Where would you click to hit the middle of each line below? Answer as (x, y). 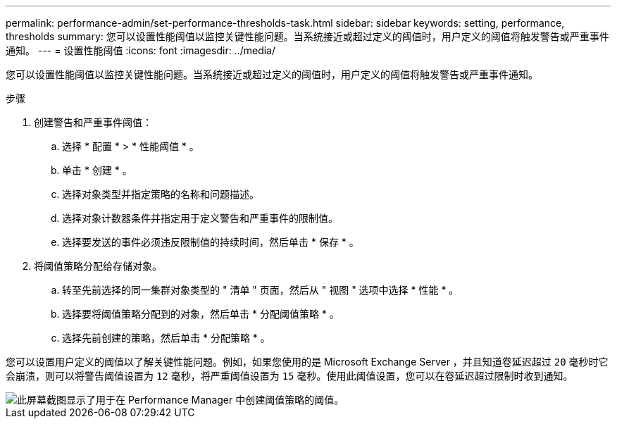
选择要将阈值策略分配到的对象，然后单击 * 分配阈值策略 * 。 (201, 314)
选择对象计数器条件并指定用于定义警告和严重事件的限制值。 (200, 218)
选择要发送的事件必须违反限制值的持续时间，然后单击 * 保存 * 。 (211, 242)
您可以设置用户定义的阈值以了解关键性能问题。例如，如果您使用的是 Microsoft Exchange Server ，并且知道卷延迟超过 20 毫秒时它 (307, 362)
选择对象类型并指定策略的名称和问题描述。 (161, 194)
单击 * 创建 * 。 (97, 170)
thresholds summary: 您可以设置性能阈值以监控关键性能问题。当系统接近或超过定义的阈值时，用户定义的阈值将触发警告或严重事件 (307, 36)
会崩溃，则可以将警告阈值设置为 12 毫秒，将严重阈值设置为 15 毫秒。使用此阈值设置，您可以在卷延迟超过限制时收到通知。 (289, 376)
